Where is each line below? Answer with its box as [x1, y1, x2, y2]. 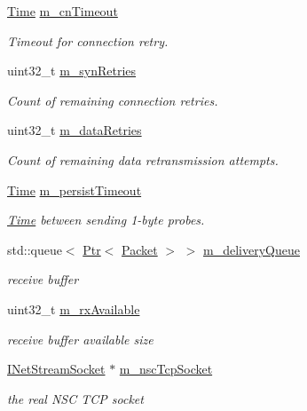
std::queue [7, 240, 62, 258]
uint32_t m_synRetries [7, 61, 137, 80]
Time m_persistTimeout [7, 180, 142, 199]
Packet [122, 240, 158, 258]
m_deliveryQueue [203, 240, 300, 258]
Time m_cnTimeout [7, 2, 118, 20]
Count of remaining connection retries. [7, 91, 218, 109]
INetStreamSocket [7, 360, 106, 378]
